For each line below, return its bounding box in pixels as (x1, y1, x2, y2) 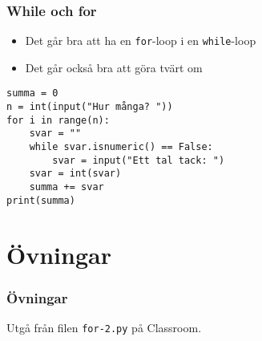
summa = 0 (6, 87, 58, 99)
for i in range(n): (6, 114, 110, 126)
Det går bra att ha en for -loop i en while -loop (25, 32, 256, 49)
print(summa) (6, 194, 75, 206)
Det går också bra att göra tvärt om (25, 59, 203, 75)
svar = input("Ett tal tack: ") (52, 154, 225, 166)
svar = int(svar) (29, 168, 122, 180)
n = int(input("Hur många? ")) (6, 101, 173, 113)
